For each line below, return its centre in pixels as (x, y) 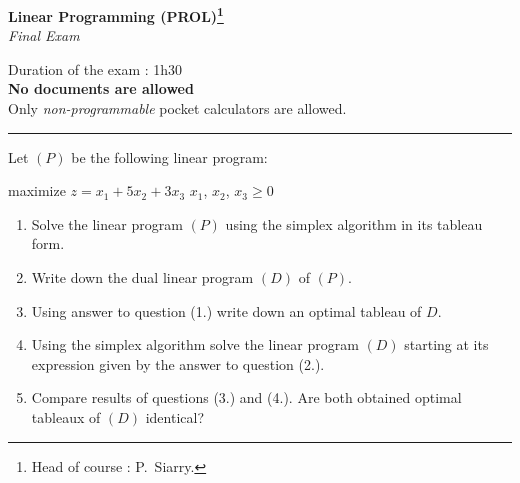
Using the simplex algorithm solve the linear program (195, 344)
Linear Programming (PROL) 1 (116, 14)
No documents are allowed (101, 88)
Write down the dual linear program (142, 277)
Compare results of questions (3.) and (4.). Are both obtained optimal (246, 397)
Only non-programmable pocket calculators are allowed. (177, 108)
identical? (174, 416)
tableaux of (66, 416)
